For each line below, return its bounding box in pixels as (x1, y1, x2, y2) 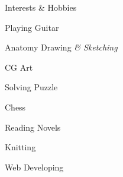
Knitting (5, 141, 36, 153)
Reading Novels (5, 121, 61, 133)
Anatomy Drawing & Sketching (5, 41, 118, 53)
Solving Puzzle (5, 81, 58, 93)
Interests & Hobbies (5, 1, 77, 13)
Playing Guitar (5, 21, 59, 33)
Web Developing (5, 160, 64, 173)
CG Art (5, 61, 33, 73)
